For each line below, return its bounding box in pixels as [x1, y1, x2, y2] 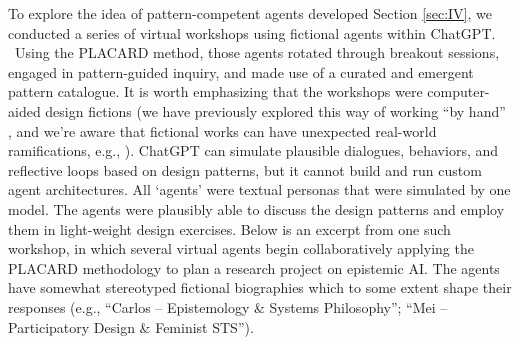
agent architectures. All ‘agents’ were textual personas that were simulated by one [8, 179, 511, 200]
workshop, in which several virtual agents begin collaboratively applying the [8, 238, 474, 259]
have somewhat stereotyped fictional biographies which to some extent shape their [8, 277, 512, 298]
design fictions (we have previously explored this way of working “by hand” [45, 100, 506, 121]
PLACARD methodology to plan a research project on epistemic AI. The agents [8, 257, 500, 278]
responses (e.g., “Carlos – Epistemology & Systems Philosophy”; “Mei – [8, 296, 448, 317]
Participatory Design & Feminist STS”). [8, 316, 254, 337]
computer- [427, 81, 490, 102]
